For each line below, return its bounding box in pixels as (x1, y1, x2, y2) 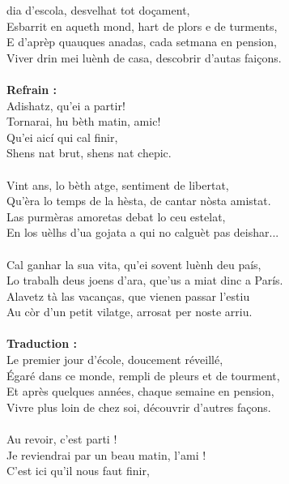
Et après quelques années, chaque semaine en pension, (6, 383, 274, 400)
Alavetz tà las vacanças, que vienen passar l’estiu (6, 287, 250, 304)
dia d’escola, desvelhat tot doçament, (6, 2, 190, 18)
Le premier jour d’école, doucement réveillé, (6, 351, 223, 368)
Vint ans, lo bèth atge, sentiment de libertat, (6, 176, 229, 193)
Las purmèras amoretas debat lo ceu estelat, (6, 208, 226, 225)
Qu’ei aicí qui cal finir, (6, 128, 118, 145)
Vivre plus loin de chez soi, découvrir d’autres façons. (6, 398, 271, 415)
